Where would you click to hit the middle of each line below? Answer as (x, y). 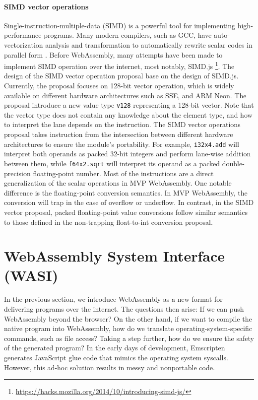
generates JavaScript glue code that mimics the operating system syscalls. (116, 357)
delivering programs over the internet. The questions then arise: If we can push (124, 309)
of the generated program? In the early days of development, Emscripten (115, 348)
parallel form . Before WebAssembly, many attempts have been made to (113, 54)
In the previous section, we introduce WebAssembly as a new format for (113, 299)
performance (23, 35)
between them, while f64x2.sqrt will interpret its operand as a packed (112, 163)
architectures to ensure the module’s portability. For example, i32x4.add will (122, 144)
